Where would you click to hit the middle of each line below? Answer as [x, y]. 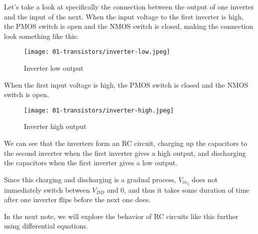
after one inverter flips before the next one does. [77, 199]
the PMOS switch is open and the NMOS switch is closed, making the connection [129, 26]
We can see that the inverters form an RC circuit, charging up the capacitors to [126, 143]
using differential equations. [46, 226]
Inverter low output [54, 68]
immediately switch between [47, 189]
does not [205, 179]
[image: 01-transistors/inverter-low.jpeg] [97, 52]
